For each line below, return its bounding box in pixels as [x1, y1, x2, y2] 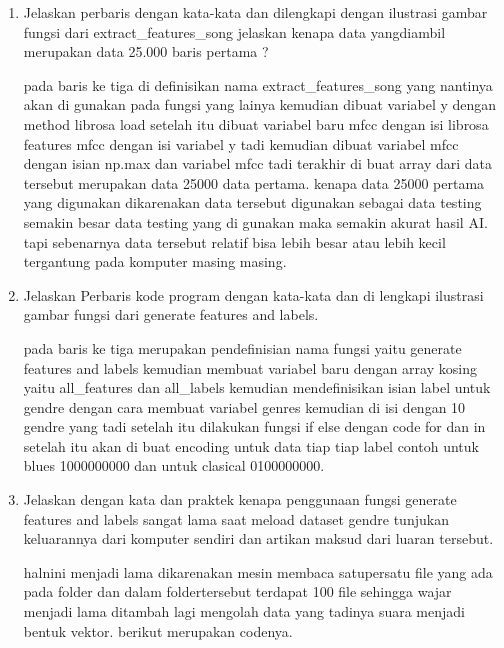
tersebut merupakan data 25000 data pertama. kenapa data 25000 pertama [23, 172, 485, 193]
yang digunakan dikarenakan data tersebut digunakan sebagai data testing [23, 192, 482, 213]
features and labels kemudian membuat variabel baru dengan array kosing [23, 357, 477, 378]
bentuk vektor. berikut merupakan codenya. [23, 620, 293, 641]
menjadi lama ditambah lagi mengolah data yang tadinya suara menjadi [23, 601, 465, 622]
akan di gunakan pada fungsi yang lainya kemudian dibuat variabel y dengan [23, 94, 497, 115]
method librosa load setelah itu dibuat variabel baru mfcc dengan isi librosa [23, 113, 489, 134]
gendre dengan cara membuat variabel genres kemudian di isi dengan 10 [23, 396, 466, 417]
